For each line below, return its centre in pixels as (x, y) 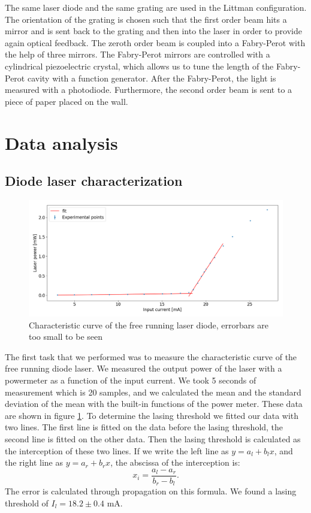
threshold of (27, 503)
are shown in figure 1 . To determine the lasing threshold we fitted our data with (152, 415)
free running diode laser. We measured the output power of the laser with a (144, 368)
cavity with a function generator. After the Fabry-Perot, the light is (152, 78)
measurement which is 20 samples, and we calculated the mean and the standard (153, 392)
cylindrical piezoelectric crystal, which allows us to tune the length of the (139, 66)
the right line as (34, 462)
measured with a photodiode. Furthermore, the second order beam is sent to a (149, 90)
